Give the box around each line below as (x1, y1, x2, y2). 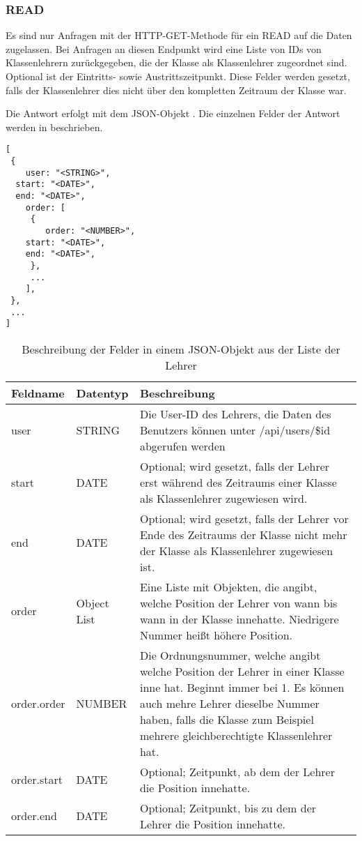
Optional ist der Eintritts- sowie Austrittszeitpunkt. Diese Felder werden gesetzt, (6, 69, 350, 83)
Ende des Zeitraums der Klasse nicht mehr (139, 526, 347, 543)
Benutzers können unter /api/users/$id (139, 421, 331, 438)
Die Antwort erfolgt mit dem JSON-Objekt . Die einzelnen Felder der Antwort (6, 106, 340, 121)
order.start (11, 771, 63, 788)
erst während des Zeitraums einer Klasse (139, 473, 337, 490)
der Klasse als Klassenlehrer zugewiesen (139, 542, 333, 559)
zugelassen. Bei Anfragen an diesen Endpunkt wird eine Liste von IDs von (6, 41, 322, 56)
